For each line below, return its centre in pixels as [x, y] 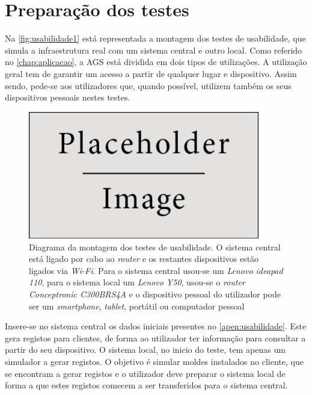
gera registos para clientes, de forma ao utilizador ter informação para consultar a [155, 337]
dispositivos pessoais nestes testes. [68, 97]
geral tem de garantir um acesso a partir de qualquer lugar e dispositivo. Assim [151, 73]
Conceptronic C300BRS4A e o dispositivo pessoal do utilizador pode [155, 294]
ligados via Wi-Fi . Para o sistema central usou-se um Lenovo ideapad [156, 270]
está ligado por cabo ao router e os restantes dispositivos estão [144, 259]
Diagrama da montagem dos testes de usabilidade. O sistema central [155, 247]
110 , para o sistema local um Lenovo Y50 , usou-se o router [137, 282]
